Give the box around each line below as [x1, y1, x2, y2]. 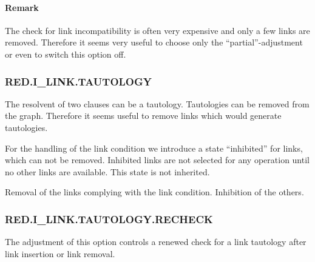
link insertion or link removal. [5, 247, 115, 260]
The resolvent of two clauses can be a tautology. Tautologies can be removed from [5, 97, 310, 110]
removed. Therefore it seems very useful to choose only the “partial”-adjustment [5, 36, 303, 49]
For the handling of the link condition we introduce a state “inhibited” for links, [5, 141, 303, 154]
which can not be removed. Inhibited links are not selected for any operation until [5, 153, 310, 166]
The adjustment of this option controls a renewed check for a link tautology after [5, 235, 307, 248]
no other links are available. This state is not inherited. [5, 165, 210, 178]
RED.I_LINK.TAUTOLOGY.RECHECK [5, 211, 213, 226]
